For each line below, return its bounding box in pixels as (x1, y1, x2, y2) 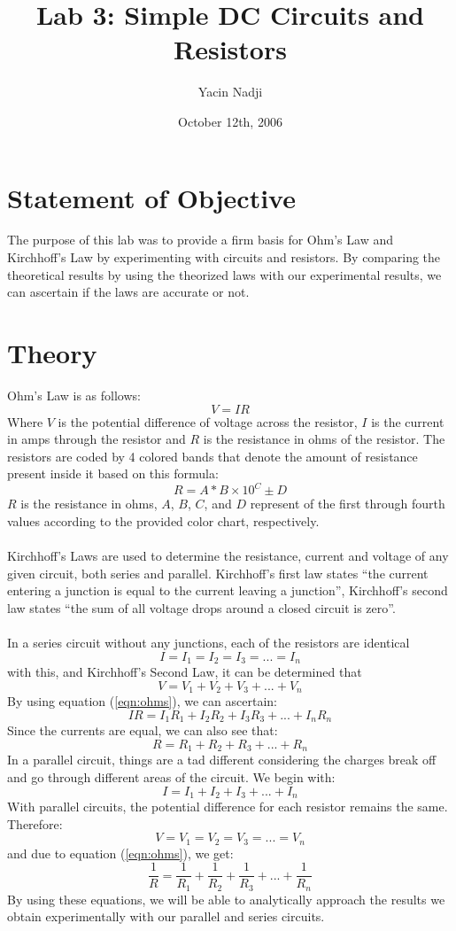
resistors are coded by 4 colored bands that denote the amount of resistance (7, 446, 418, 465)
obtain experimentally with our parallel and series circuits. (7, 907, 325, 926)
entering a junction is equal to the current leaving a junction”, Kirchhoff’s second (7, 581, 448, 600)
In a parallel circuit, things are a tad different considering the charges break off (7, 750, 437, 769)
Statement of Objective (7, 179, 296, 215)
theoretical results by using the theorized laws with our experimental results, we (7, 265, 442, 283)
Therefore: (7, 814, 63, 833)
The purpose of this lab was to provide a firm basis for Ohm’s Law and (7, 230, 393, 249)
